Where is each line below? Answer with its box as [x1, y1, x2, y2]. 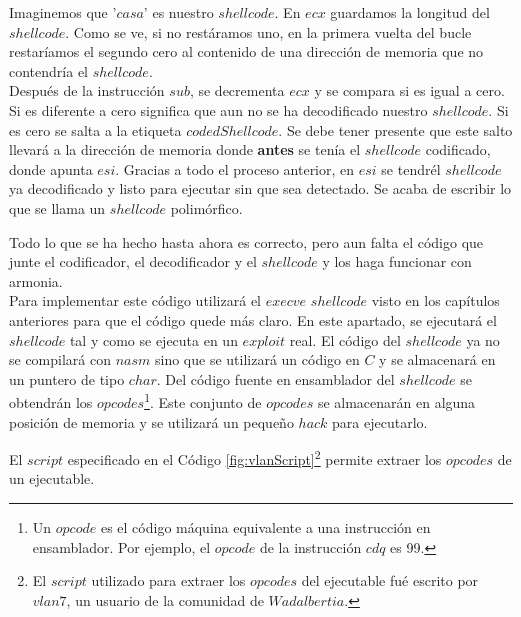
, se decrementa [189, 80, 285, 101]
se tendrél [381, 158, 441, 179]
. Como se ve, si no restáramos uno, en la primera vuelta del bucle [65, 21, 472, 42]
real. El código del [289, 329, 401, 350]
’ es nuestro [143, 2, 214, 22]
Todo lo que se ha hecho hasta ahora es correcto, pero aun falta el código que [9, 231, 484, 252]
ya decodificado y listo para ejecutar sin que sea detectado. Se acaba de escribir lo [9, 178, 512, 199]
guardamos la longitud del [330, 2, 490, 22]
